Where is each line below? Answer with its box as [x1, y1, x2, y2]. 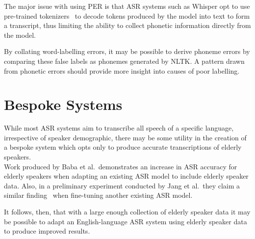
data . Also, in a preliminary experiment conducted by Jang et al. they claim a [4, 180, 240, 190]
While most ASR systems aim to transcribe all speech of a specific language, [4, 123, 234, 133]
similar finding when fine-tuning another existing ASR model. [4, 190, 193, 200]
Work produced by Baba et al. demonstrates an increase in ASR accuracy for [4, 161, 237, 171]
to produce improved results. [4, 226, 90, 236]
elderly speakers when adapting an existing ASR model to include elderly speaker [4, 171, 249, 181]
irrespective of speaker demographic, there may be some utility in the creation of [4, 132, 247, 142]
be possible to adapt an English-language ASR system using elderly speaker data [4, 216, 247, 226]
